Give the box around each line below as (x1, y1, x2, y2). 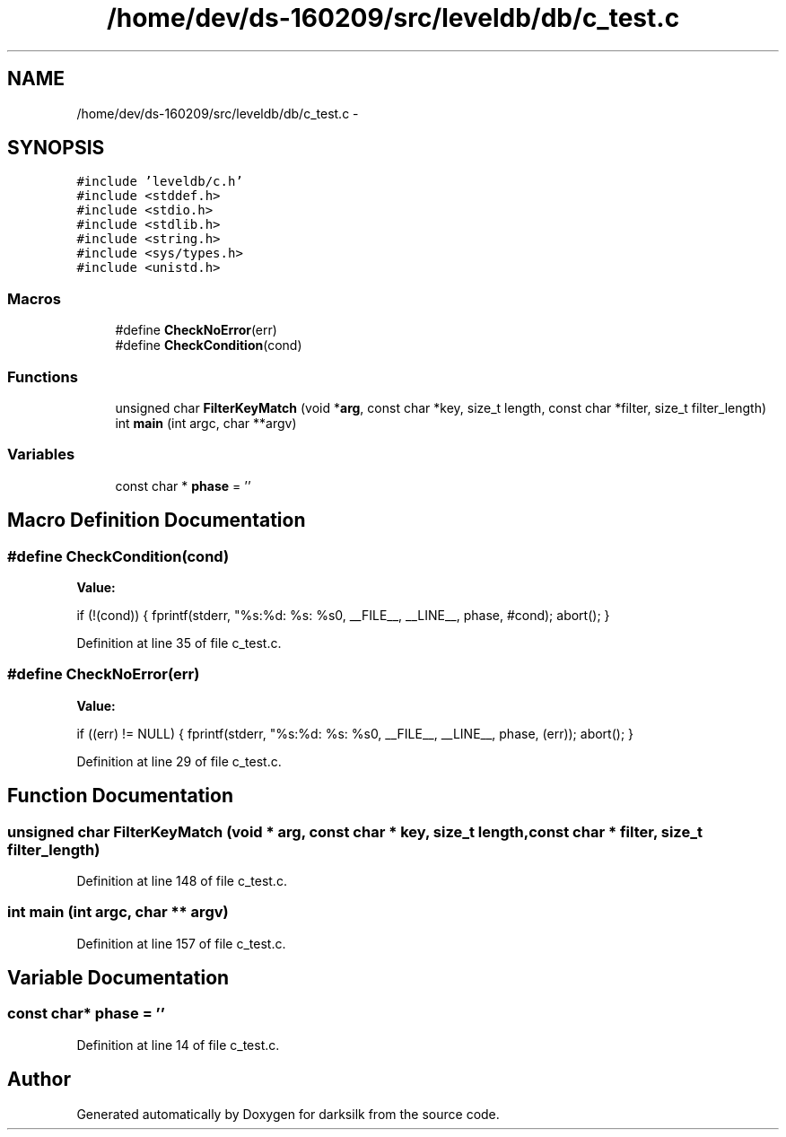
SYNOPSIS (7, 136, 105, 160)
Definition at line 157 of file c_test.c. (76, 935, 286, 951)
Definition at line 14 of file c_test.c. (76, 1036, 280, 1053)
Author (7, 1068, 71, 1091)
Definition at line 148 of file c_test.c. (76, 872, 287, 888)
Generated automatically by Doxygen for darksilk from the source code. (76, 1106, 500, 1122)
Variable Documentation (7, 966, 230, 990)
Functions (7, 367, 78, 386)
